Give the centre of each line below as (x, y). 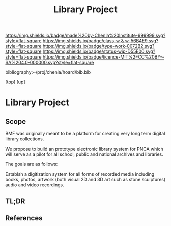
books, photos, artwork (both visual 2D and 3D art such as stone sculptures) (85, 180)
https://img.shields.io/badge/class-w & (83, 41)
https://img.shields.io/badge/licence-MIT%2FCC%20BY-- (103, 57)
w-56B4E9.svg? (142, 41)
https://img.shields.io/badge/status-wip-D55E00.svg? (99, 51)
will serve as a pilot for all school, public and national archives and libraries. (84, 154)
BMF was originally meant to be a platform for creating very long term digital (85, 134)
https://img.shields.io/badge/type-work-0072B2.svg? (98, 46)
